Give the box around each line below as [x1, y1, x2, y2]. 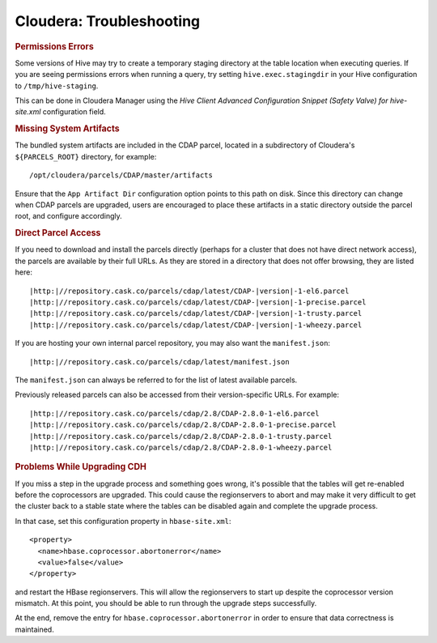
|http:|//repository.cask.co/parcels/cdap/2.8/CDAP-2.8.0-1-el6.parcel [29, 409, 320, 418]
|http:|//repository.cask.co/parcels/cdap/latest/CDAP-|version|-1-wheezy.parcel [29, 320, 363, 330]
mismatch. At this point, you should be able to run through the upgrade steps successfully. [15, 598, 317, 608]
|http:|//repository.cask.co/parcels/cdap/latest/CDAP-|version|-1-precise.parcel [29, 297, 367, 307]
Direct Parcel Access [15, 228, 101, 239]
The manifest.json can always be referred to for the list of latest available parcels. [15, 375, 298, 385]
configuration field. [42, 107, 107, 117]
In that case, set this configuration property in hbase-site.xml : [15, 516, 231, 526]
